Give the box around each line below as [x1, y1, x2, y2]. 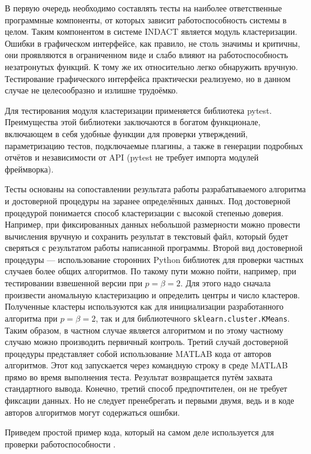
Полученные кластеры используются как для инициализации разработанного [5, 300, 283, 313]
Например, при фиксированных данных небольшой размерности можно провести [5, 218, 300, 231]
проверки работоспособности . [5, 437, 116, 450]
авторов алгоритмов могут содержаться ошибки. [5, 405, 180, 418]
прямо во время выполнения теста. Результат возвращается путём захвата [5, 370, 273, 383]
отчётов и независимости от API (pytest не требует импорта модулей [5, 151, 259, 164]
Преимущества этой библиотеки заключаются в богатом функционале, [5, 116, 261, 128]
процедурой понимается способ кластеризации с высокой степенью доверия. [5, 206, 283, 219]
